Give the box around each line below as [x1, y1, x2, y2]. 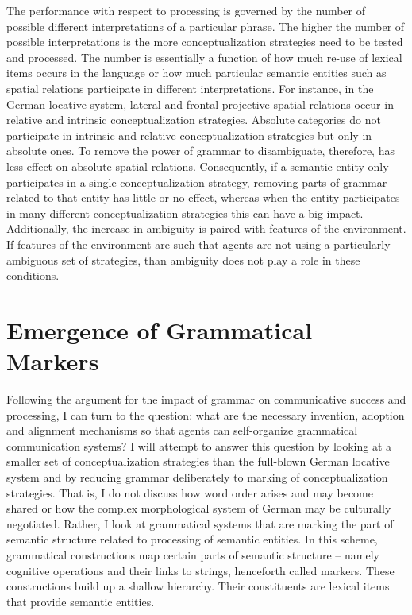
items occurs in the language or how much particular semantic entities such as [6, 64, 387, 81]
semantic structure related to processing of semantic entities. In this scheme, [6, 531, 378, 547]
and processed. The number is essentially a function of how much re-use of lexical [6, 48, 402, 65]
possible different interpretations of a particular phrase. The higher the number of [6, 17, 405, 34]
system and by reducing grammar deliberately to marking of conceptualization [6, 468, 388, 485]
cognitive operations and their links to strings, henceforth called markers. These [6, 562, 395, 578]
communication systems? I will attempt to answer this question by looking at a [6, 437, 392, 454]
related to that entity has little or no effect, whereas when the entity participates [6, 189, 400, 206]
